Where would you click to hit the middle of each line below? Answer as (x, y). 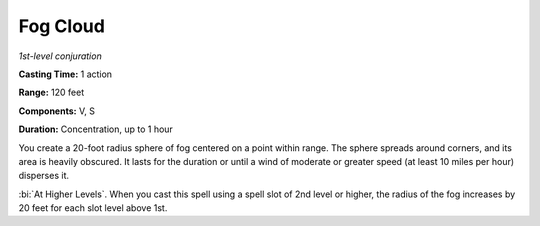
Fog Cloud (61, 26)
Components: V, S (56, 111)
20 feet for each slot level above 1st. (93, 208)
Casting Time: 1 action (65, 74)
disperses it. (44, 176)
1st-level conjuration (60, 56)
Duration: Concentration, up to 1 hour (96, 129)
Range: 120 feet (51, 92)
